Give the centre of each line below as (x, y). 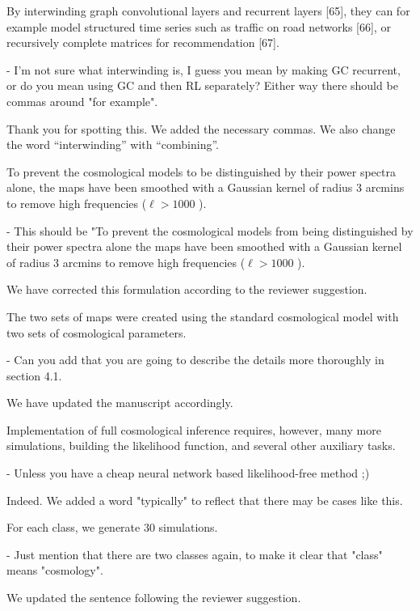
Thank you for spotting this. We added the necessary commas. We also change (201, 128)
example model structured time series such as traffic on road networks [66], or (199, 26)
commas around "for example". (82, 101)
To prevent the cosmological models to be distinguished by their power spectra (201, 171)
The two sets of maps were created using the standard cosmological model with (203, 316)
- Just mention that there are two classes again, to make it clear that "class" (195, 554)
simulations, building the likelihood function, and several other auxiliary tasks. (201, 446)
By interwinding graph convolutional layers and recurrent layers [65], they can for (208, 11)
